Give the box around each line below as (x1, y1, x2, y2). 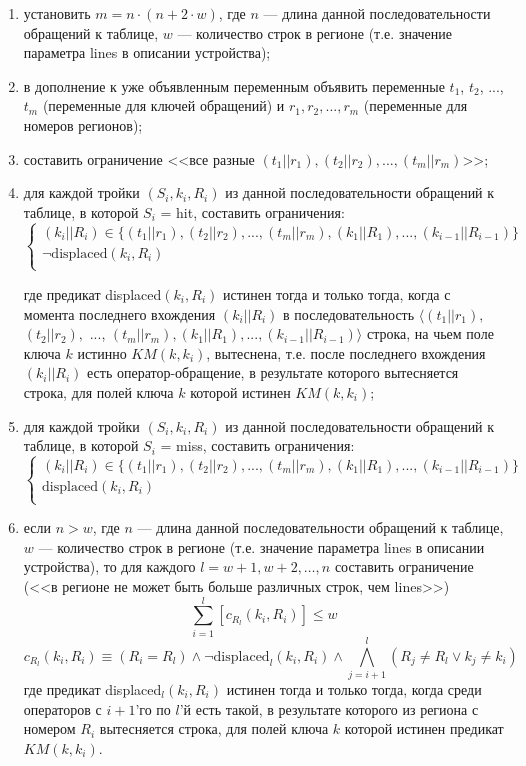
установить (23, 3, 91, 23)
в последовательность (283, 303, 415, 324)
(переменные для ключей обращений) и (42, 95, 285, 116)
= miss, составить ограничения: (160, 435, 355, 456)
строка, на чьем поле (366, 323, 494, 344)
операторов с (23, 698, 102, 719)
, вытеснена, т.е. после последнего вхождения (206, 342, 486, 363)
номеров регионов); (23, 114, 143, 135)
